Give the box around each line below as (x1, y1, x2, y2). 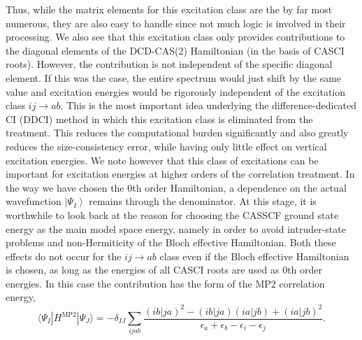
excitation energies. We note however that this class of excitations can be (6, 153, 319, 167)
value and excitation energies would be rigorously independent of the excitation (6, 84, 346, 99)
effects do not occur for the (6, 248, 122, 263)
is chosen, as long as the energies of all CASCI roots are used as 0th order (6, 262, 323, 277)
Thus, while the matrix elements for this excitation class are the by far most (6, 2, 333, 16)
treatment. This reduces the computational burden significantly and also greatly (6, 125, 349, 140)
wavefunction (6, 194, 61, 208)
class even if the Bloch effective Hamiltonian (159, 248, 349, 263)
